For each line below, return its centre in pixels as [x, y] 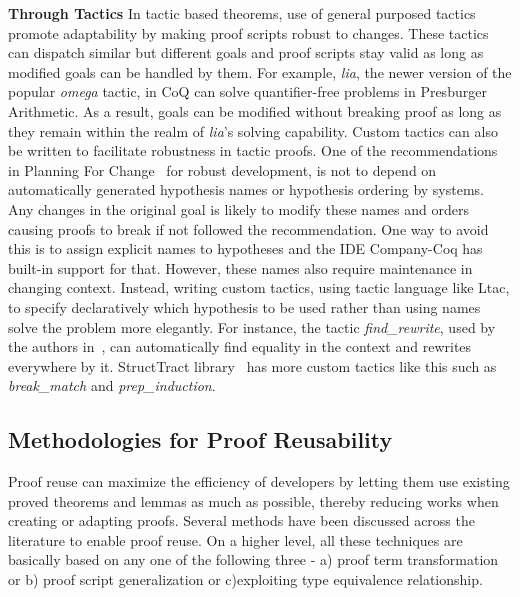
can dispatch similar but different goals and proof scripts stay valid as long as [246, 52]
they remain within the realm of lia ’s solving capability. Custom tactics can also [253, 130]
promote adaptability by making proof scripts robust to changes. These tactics [248, 32]
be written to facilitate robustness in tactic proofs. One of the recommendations [253, 150]
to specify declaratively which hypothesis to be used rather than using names [244, 306]
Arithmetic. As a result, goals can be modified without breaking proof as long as [255, 110]
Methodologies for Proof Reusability [200, 439]
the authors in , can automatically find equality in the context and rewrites [240, 346]
